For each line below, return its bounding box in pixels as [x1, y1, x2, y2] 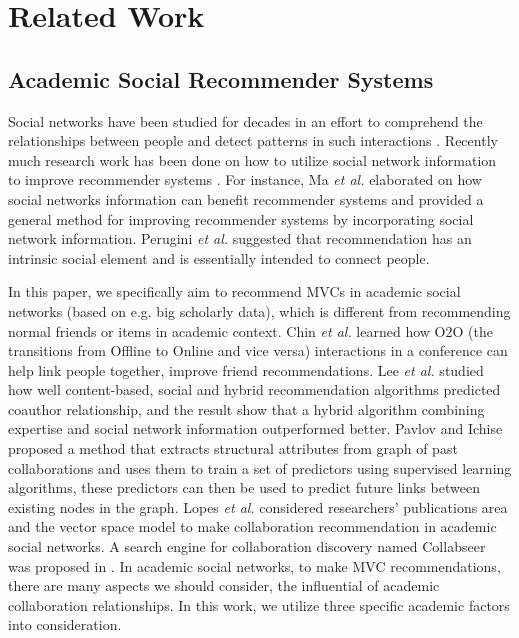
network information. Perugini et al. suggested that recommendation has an [8, 228, 472, 249]
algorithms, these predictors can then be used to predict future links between [8, 477, 480, 498]
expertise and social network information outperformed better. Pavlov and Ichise [8, 418, 503, 439]
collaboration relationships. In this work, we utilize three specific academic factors [8, 594, 510, 615]
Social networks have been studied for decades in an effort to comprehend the [8, 110, 483, 131]
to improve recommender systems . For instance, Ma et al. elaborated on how [8, 169, 482, 190]
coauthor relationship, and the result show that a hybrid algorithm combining [8, 398, 485, 419]
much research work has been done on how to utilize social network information [8, 149, 497, 170]
